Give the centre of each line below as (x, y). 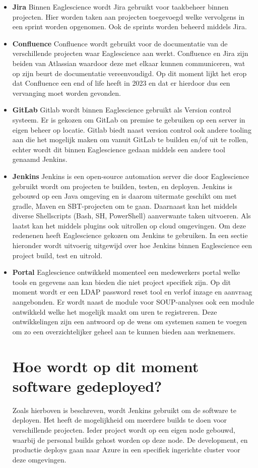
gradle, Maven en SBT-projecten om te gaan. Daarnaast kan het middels (125, 206)
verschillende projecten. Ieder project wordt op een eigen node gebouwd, (124, 429)
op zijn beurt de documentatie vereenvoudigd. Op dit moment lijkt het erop (130, 73)
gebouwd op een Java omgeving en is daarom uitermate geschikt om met (124, 196)
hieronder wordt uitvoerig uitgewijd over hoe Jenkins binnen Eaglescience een (132, 245)
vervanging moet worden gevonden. (67, 93)
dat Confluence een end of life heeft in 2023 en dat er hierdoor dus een (121, 83)
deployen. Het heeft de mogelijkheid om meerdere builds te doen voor (120, 420)
